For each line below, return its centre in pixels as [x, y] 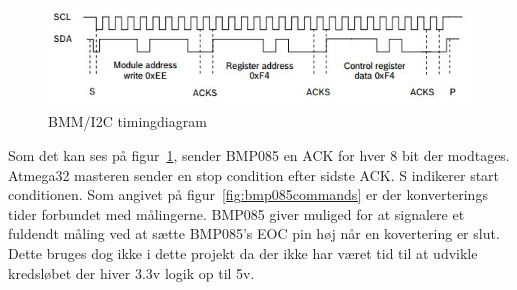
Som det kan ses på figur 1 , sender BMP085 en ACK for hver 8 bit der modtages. [259, 154]
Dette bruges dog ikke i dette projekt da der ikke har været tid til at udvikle [243, 252]
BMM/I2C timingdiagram [127, 121]
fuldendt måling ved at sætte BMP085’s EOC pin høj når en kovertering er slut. [254, 233]
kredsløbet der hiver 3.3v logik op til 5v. [131, 272]
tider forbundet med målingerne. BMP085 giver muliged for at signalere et [236, 213]
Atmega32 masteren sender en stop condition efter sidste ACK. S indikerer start [254, 174]
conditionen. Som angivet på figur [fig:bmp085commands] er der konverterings [248, 194]
